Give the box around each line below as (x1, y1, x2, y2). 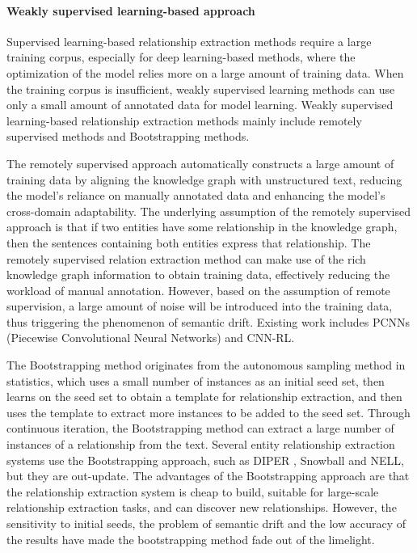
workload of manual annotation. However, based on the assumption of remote (6, 281, 390, 298)
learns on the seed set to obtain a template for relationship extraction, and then (6, 388, 402, 405)
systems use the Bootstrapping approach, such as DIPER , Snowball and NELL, (6, 451, 404, 468)
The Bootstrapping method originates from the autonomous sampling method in (6, 357, 406, 374)
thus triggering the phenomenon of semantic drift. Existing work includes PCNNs (6, 313, 411, 330)
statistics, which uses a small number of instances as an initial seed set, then (6, 372, 385, 389)
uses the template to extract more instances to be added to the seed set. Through (6, 403, 411, 420)
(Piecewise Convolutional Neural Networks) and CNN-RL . (6, 329, 295, 346)
